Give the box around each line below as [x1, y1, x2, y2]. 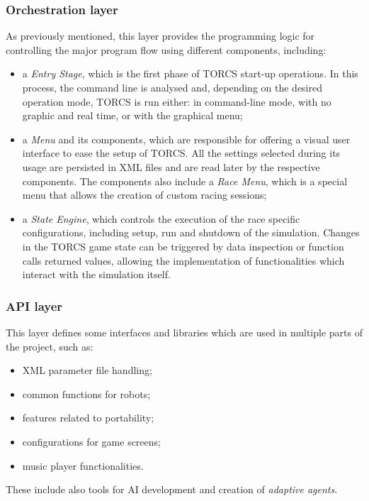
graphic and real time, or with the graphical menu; [22, 108, 243, 123]
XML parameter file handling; [22, 363, 152, 378]
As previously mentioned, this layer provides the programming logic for [6, 28, 315, 43]
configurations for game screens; [22, 434, 161, 448]
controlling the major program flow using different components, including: [6, 42, 327, 57]
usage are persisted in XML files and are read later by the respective [22, 159, 320, 174]
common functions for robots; [22, 386, 151, 401]
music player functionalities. [22, 458, 144, 473]
